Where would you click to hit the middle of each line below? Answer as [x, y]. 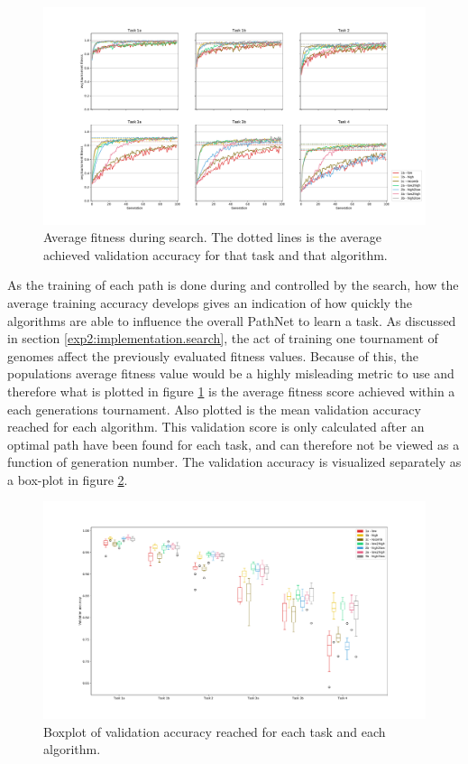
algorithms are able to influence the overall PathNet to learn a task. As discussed [232, 320]
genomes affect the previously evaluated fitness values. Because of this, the [213, 355]
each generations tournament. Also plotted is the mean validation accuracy [214, 409]
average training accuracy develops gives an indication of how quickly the [210, 302]
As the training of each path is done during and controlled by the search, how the [233, 285]
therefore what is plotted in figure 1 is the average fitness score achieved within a [231, 391]
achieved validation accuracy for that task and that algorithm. [216, 254]
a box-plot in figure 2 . [68, 479]
